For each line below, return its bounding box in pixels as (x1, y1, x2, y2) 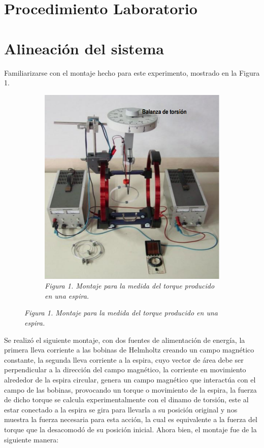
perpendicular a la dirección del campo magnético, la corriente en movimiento (4, 364, 246, 375)
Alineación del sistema (4, 38, 164, 58)
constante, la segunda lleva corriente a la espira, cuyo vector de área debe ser (4, 354, 244, 365)
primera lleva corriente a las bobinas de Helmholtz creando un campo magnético (4, 344, 254, 355)
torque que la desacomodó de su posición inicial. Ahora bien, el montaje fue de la (4, 424, 257, 435)
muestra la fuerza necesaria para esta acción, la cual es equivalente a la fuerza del (4, 414, 257, 425)
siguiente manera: (4, 434, 59, 444)
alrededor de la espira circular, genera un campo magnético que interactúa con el (4, 374, 256, 385)
